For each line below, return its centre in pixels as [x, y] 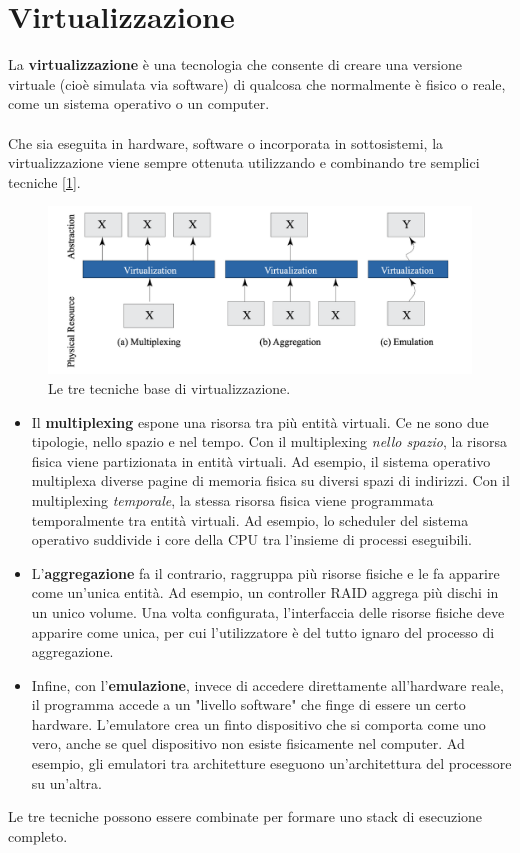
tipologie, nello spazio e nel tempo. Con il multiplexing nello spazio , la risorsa [269, 441]
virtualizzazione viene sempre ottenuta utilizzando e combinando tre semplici [244, 162]
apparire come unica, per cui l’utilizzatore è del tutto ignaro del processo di [263, 631]
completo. [38, 835]
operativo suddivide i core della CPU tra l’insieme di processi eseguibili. [251, 539]
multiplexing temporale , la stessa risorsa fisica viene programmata [232, 499]
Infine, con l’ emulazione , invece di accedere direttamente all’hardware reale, [267, 684]
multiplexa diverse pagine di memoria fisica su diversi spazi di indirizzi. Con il [270, 480]
